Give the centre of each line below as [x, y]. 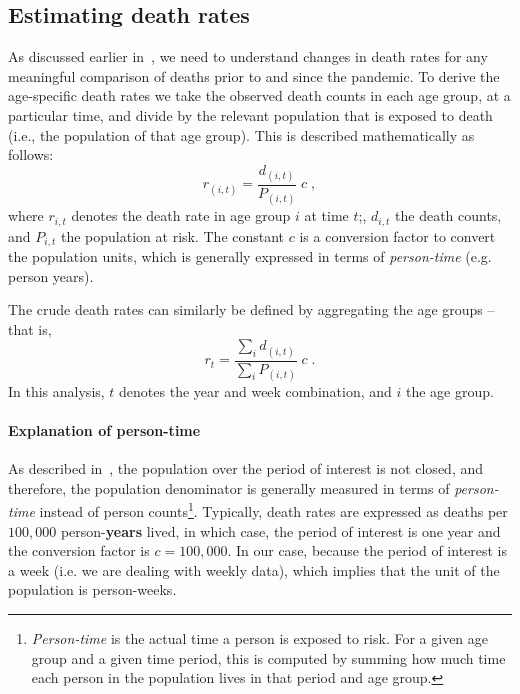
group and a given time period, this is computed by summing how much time [268, 657]
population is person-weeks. [92, 589]
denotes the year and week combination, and [255, 390]
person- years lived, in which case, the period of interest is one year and [280, 530]
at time [326, 215]
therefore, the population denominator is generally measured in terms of [229, 487]
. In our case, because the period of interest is [367, 550]
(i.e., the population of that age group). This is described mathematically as [241, 134]
